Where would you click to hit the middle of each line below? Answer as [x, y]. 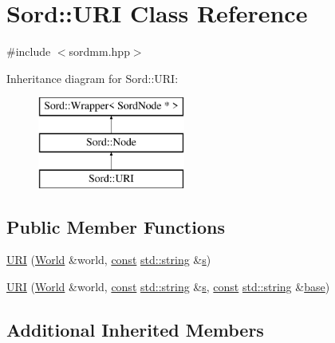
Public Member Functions [116, 226]
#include [29, 51]
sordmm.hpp [99, 51]
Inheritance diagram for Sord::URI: [93, 78]
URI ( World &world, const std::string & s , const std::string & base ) [168, 287]
